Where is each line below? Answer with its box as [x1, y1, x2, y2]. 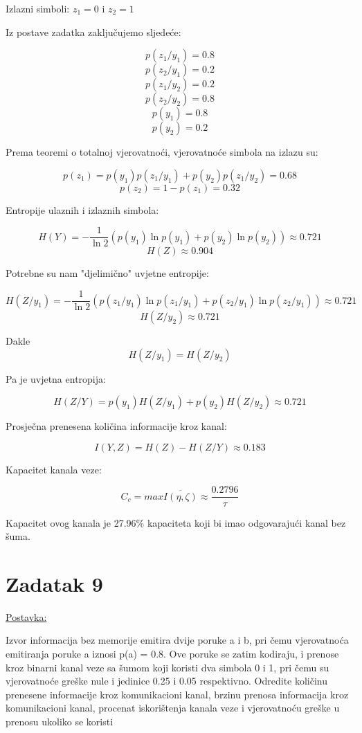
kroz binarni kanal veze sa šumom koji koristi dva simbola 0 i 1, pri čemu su [6, 660, 329, 674]
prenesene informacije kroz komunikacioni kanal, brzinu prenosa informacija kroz [6, 687, 349, 701]
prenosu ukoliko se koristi [6, 714, 114, 728]
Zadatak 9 [6, 569, 103, 597]
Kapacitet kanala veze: [6, 462, 102, 476]
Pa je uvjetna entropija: [6, 371, 106, 386]
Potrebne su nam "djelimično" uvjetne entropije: [6, 266, 209, 280]
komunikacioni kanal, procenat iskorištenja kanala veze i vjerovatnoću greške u [6, 700, 340, 715]
